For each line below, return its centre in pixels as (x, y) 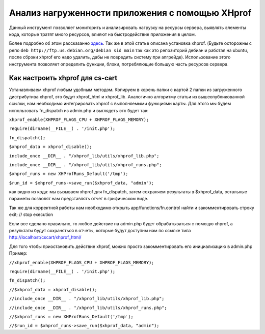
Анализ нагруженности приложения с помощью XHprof (130, 13)
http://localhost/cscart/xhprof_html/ (45, 237)
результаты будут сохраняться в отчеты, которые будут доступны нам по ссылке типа (100, 231)
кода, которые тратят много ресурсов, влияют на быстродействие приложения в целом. (103, 34)
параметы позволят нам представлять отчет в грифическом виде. (79, 199)
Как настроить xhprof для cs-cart (63, 78)
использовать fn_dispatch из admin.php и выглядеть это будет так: (79, 110)
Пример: (18, 253)
